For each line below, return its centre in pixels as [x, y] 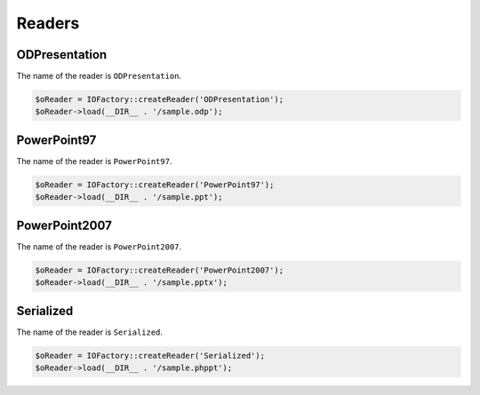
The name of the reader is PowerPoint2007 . [99, 246]
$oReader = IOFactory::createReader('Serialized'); [150, 355]
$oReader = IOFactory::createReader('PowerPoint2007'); [160, 270]
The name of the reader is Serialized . [90, 332]
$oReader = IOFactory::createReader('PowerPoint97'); [155, 185]
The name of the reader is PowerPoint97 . [94, 161]
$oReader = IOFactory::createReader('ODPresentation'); [160, 99]
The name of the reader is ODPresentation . [99, 76]
